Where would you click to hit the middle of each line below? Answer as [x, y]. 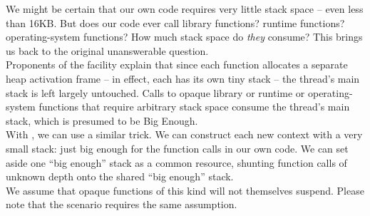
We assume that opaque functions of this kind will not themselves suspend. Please [185, 190]
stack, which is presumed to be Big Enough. [102, 120]
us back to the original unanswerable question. [107, 50]
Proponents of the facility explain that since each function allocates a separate [177, 65]
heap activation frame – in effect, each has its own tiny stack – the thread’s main [183, 78]
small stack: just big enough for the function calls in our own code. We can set [177, 148]
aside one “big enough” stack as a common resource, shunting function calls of [176, 162]
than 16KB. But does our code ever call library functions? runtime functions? [175, 22]
